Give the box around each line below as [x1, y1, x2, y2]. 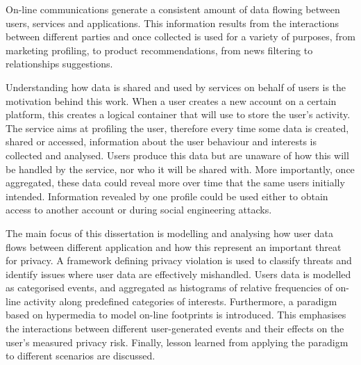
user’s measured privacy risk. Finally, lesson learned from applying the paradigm [6, 334, 349, 349]
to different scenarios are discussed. [6, 348, 156, 363]
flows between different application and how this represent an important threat [6, 239, 342, 254]
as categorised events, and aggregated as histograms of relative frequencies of [6, 280, 333, 295]
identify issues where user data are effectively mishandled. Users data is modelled [6, 266, 351, 281]
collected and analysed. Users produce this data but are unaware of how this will [6, 147, 349, 162]
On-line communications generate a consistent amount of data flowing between [6, 2, 340, 16]
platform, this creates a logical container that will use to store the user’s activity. [6, 107, 351, 122]
